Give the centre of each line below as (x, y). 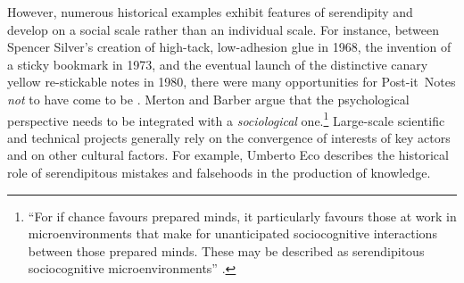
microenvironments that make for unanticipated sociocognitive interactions (232, 233)
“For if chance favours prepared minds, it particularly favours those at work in (242, 216)
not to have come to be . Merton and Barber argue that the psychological (208, 99)
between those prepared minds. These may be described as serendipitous (226, 250)
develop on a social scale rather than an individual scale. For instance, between (224, 29)
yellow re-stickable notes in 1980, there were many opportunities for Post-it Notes (232, 82)
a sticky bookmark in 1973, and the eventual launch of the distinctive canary (218, 64)
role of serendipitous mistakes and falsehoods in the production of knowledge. (219, 172)
